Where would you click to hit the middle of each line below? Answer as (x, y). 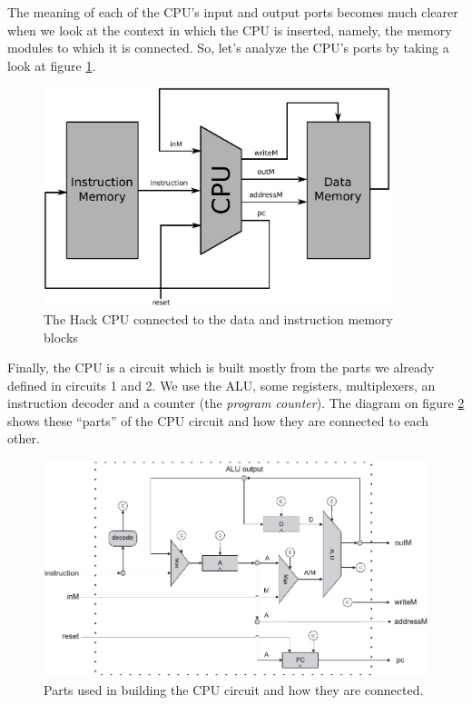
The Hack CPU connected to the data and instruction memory (218, 318)
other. (24, 438)
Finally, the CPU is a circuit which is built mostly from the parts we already (221, 367)
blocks (61, 337)
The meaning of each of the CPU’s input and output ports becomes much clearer (233, 12)
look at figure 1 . (52, 65)
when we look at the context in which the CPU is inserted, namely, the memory (230, 30)
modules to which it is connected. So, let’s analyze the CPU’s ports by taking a (228, 48)
